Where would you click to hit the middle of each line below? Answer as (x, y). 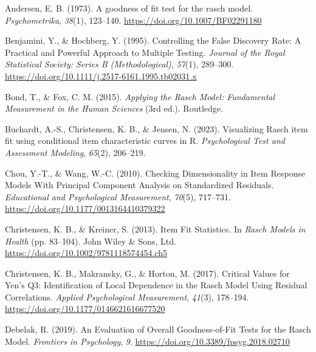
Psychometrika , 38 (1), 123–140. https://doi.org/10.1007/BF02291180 (133, 20)
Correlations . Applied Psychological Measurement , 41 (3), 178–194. (127, 296)
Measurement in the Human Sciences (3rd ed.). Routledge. (114, 108)
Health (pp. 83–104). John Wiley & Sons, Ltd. (91, 241)
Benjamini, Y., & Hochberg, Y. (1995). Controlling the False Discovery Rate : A (153, 40)
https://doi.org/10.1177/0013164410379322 (85, 208)
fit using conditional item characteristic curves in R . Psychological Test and (145, 140)
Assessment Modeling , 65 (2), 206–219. (75, 152)
